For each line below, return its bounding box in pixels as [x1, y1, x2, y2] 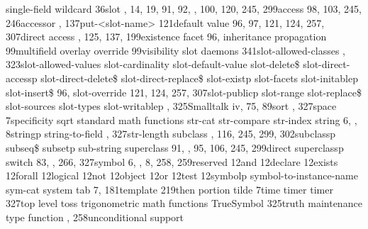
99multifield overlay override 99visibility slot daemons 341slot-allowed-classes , [6, 43, 345, 57]
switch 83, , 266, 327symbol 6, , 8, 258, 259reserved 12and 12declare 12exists [6, 154, 338, 169]
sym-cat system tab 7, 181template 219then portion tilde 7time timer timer [6, 181, 333, 196]
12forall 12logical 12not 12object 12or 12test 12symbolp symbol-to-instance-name [6, 168, 358, 183]
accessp [6, 70, 38, 85]
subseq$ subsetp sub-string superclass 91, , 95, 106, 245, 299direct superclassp [6, 140, 344, 155]
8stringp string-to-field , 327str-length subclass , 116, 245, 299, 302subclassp [6, 126, 336, 141]
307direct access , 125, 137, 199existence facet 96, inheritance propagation [6, 29, 327, 44]
